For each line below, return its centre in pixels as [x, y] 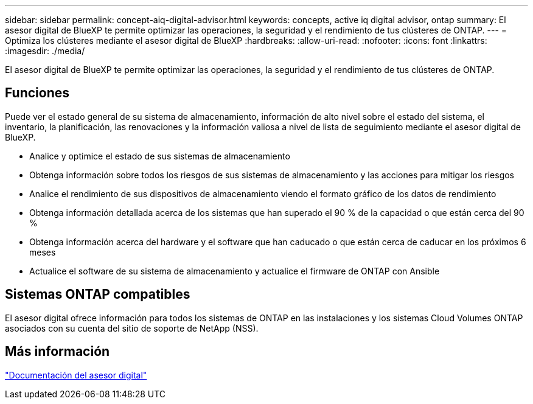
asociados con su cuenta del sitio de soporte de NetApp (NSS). [132, 328]
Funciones [37, 93]
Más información [57, 352]
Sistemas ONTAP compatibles [98, 294]
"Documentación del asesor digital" [76, 375]
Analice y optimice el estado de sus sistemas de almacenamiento [160, 156]
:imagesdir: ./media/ [45, 51]
